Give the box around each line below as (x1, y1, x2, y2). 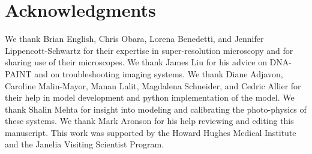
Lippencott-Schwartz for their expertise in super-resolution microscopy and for (5, 44, 293, 56)
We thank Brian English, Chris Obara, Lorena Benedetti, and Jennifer (5, 32, 264, 45)
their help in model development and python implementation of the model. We (5, 91, 295, 104)
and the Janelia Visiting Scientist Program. (5, 138, 164, 150)
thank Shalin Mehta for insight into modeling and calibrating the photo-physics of (5, 102, 307, 115)
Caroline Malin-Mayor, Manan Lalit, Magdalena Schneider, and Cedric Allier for (5, 79, 301, 92)
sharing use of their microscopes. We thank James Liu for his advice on (5, 56, 267, 68)
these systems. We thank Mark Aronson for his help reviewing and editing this (5, 114, 294, 127)
